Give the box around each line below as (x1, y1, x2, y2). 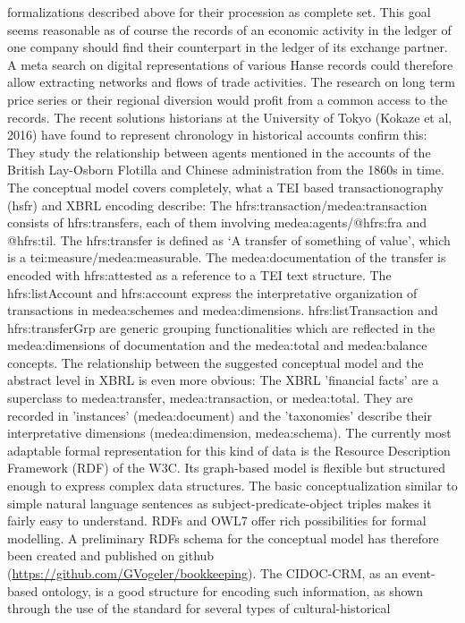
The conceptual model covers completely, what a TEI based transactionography (7, 177, 444, 196)
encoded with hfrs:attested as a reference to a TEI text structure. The (7, 265, 392, 284)
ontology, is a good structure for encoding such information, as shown (41, 581, 423, 600)
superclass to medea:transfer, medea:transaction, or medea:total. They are (7, 388, 413, 407)
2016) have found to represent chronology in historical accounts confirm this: (7, 125, 427, 144)
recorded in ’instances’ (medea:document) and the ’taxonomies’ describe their (7, 405, 432, 424)
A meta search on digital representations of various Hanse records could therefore (7, 55, 453, 73)
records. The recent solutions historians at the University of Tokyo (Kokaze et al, (7, 107, 452, 126)
